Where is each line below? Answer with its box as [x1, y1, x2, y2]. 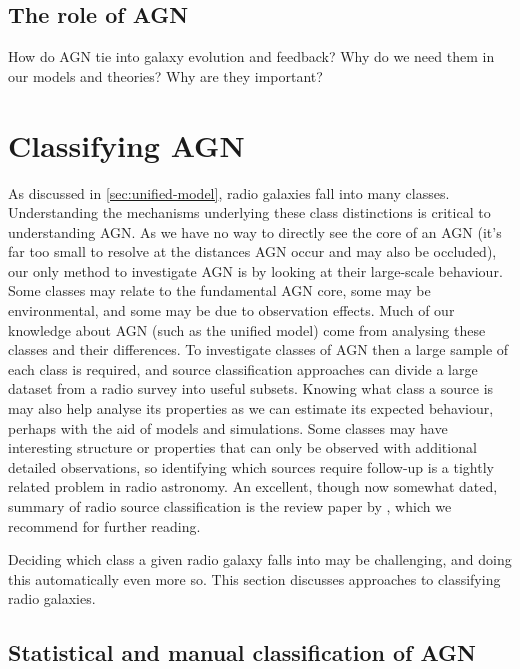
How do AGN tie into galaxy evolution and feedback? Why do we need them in [8, 46, 495, 67]
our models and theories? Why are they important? [8, 65, 323, 86]
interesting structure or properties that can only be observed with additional [8, 437, 477, 458]
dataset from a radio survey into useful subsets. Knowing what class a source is [8, 378, 494, 399]
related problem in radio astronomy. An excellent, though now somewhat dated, [8, 476, 498, 497]
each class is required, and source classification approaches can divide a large [8, 358, 478, 379]
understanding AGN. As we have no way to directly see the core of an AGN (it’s [8, 221, 502, 242]
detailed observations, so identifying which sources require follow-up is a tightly [8, 456, 494, 477]
